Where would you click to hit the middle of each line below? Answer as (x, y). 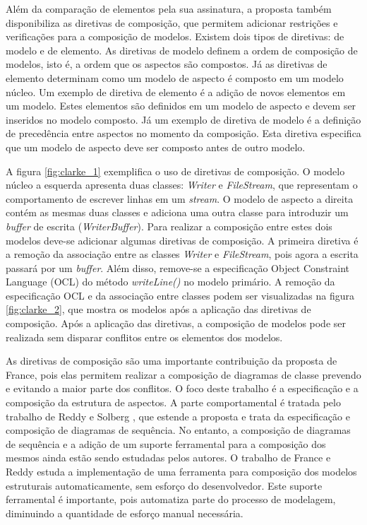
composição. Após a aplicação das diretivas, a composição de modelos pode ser (176, 323)
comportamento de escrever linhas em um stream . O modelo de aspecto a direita (180, 198)
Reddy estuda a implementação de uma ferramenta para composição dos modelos (181, 471)
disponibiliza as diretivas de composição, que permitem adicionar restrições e (172, 22)
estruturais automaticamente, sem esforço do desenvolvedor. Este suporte (164, 485)
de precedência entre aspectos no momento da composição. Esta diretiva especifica (183, 133)
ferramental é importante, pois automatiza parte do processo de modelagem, (171, 499)
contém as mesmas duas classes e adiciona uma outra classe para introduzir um (177, 212)
